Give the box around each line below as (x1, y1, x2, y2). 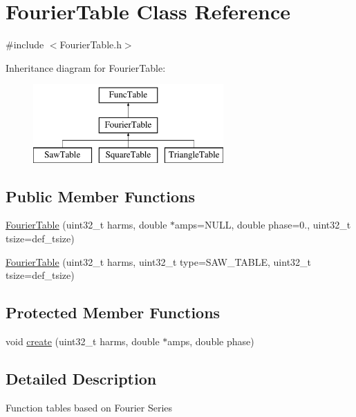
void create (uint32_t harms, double (6, 334, 160, 349)
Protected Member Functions (6, 302, 221, 323)
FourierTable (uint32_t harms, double (6, 217, 167, 232)
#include (6, 37, 44, 52)
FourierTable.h (59, 37, 122, 52)
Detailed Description (6, 368, 157, 389)
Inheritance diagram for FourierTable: (6, 60, 166, 75)
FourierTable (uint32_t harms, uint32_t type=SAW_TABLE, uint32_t (6, 254, 312, 269)
